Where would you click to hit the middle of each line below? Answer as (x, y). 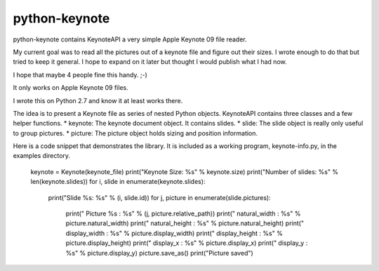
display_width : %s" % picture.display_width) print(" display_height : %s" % (174, 233)
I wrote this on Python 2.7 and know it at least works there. (98, 100)
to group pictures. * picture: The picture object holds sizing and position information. (135, 133)
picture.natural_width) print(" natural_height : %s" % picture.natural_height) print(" (185, 223)
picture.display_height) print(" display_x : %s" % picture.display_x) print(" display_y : (187, 243)
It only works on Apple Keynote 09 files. (71, 88)
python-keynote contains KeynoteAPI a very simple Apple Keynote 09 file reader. (130, 39)
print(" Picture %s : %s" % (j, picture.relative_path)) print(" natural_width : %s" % (183, 213)
